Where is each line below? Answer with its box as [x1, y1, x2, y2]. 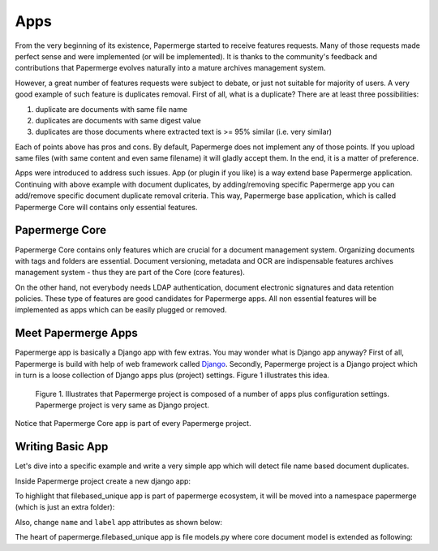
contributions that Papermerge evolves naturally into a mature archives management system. [15, 63, 326, 73]
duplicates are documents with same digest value [35, 115, 202, 125]
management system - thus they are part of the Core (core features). [15, 268, 245, 278]
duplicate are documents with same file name [35, 104, 188, 114]
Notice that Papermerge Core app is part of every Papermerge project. [15, 419, 251, 428]
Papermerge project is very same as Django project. [35, 400, 210, 410]
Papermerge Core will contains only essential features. [15, 202, 198, 212]
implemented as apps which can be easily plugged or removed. [15, 305, 227, 315]
